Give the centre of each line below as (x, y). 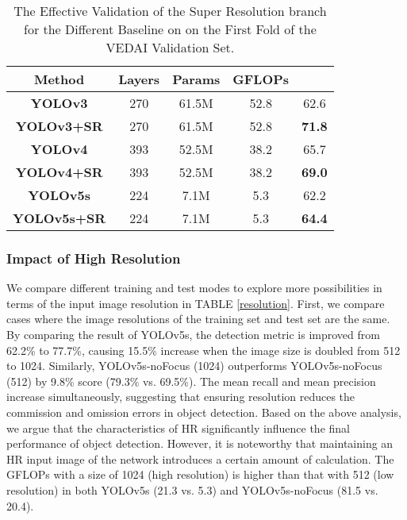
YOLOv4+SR (59, 172)
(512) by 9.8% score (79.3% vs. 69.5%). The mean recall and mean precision (191, 381)
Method (59, 79)
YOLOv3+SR (59, 126)
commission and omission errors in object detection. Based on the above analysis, (204, 412)
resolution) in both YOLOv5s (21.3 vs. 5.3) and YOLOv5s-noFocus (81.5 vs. (192, 489)
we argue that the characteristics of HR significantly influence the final (178, 428)
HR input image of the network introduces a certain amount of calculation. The (200, 458)
